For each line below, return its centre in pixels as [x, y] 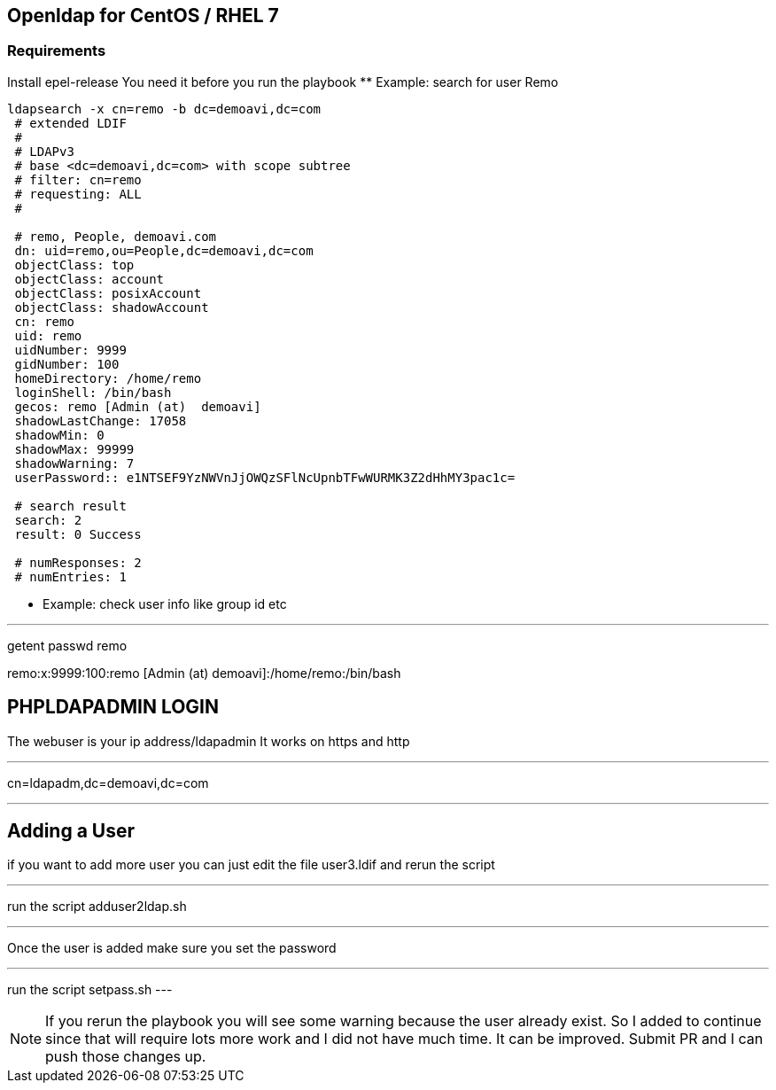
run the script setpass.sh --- [90, 990]
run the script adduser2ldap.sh [97, 907]
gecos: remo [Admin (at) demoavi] [138, 406]
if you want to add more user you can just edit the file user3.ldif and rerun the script [251, 865]
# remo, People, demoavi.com [116, 236]
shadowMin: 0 [59, 435]
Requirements [57, 51]
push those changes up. [126, 1057]
